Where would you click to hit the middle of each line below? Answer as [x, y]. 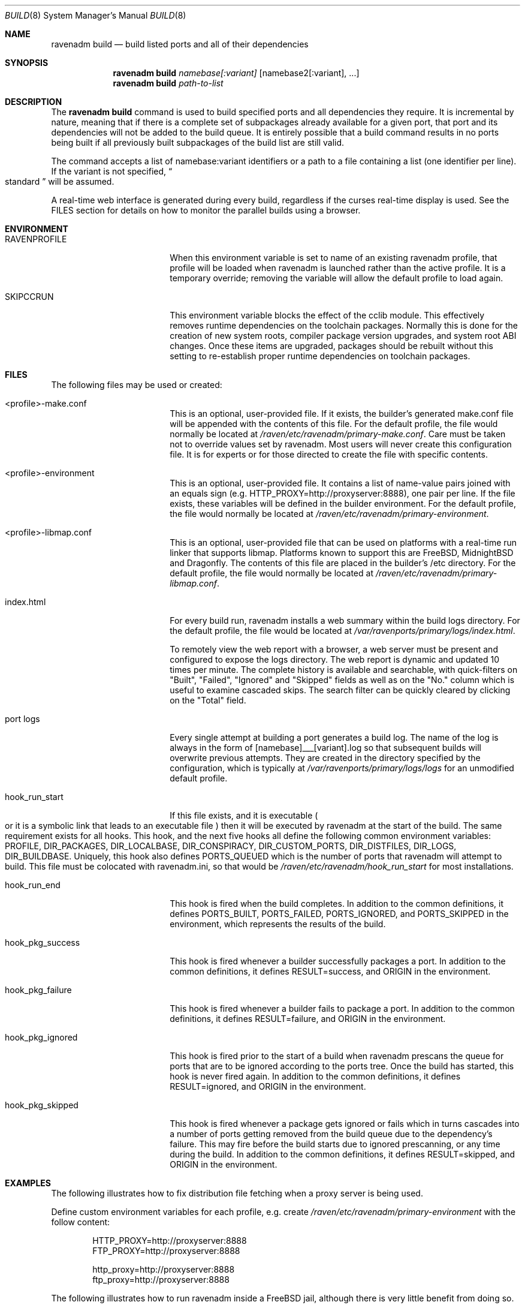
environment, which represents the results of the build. [278, 924]
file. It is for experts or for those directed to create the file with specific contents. [329, 454]
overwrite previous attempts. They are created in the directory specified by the [325, 758]
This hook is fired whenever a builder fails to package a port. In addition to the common [342, 1008]
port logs [22, 719]
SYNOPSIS [27, 63]
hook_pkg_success [43, 942]
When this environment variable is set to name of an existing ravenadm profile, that [334, 258]
